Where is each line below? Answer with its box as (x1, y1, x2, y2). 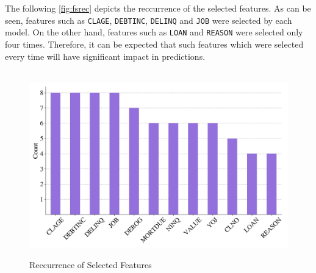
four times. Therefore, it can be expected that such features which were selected (5, 37, 304, 50)
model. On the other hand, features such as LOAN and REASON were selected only (5, 26, 303, 38)
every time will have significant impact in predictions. (5, 49, 206, 62)
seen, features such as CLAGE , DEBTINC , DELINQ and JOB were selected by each (5, 13, 292, 26)
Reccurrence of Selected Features (29, 258, 152, 271)
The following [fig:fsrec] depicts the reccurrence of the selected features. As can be (5, 2, 311, 14)
